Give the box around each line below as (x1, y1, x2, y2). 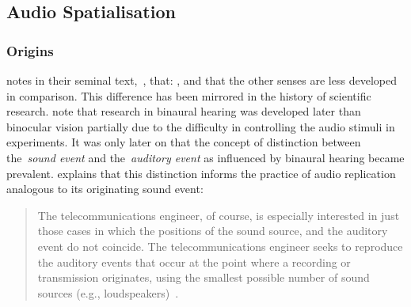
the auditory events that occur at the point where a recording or (37, 253, 351, 270)
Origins (6, 40, 54, 60)
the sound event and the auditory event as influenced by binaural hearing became (6, 149, 405, 165)
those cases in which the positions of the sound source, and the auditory (37, 222, 388, 239)
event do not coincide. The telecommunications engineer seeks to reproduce (37, 237, 403, 254)
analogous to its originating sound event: (6, 180, 204, 197)
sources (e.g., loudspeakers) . (37, 284, 179, 301)
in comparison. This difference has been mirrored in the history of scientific (6, 87, 371, 104)
